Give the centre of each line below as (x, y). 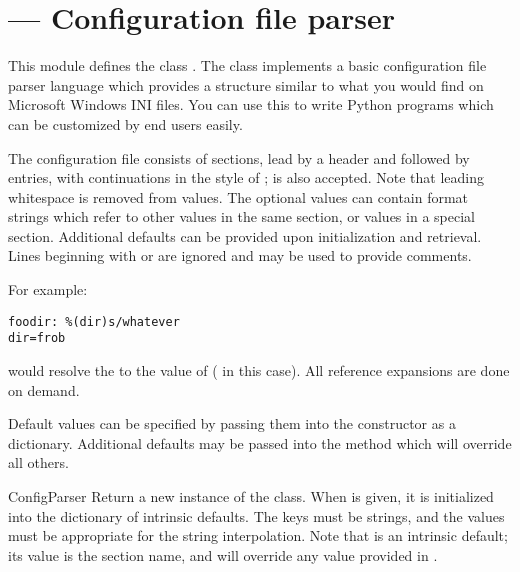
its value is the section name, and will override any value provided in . (223, 554)
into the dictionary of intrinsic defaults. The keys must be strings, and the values (256, 515)
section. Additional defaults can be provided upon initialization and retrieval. (245, 235)
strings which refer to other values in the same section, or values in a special (241, 216)
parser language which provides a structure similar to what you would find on (246, 84)
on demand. (44, 389)
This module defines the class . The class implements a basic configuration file (247, 65)
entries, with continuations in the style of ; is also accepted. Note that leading (246, 177)
